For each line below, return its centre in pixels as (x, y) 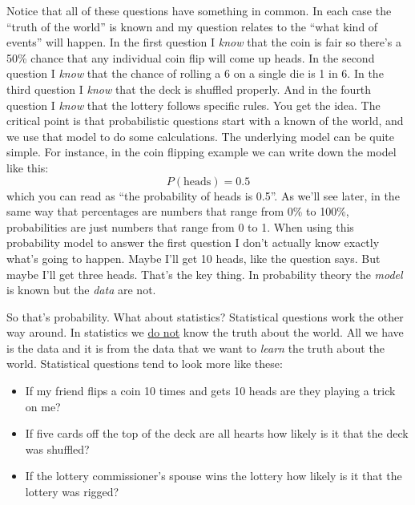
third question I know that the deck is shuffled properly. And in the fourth (189, 89)
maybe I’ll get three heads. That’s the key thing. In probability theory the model (205, 274)
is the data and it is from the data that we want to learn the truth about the (195, 347)
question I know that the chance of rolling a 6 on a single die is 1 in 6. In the (195, 73)
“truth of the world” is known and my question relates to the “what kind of (192, 26)
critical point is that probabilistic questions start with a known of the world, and (205, 121)
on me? (43, 406)
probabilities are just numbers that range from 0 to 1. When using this (180, 226)
